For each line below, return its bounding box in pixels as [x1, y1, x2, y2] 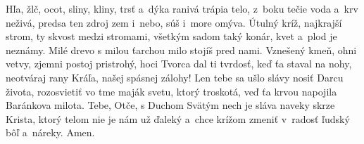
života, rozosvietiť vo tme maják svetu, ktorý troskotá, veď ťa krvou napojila [6, 84, 337, 98]
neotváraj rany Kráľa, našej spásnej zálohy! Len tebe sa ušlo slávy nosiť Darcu [6, 70, 344, 84]
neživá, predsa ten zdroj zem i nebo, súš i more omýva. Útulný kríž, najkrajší [6, 15, 342, 30]
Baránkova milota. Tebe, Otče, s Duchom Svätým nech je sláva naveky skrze [6, 98, 335, 112]
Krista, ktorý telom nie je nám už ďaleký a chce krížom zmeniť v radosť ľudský [6, 111, 350, 126]
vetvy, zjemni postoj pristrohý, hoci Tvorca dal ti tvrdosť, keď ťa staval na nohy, [6, 56, 352, 71]
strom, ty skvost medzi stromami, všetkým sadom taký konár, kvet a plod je [6, 29, 337, 44]
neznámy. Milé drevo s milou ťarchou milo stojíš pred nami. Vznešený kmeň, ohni [6, 42, 357, 57]
